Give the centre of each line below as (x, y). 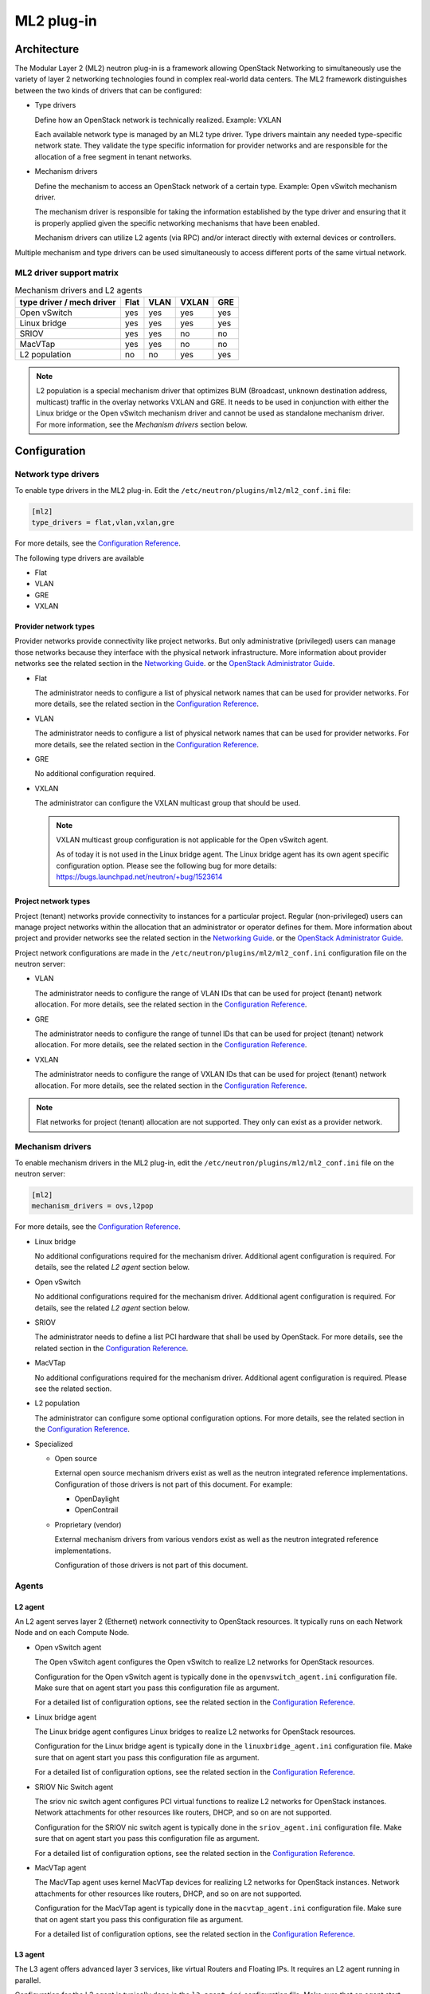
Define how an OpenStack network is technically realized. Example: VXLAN (158, 120)
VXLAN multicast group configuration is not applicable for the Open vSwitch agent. (192, 839)
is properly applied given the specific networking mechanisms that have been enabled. (177, 223)
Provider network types (55, 627)
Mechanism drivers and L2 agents (78, 290)
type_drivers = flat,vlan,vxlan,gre (103, 523)
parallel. (28, 1980)
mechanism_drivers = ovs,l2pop (93, 1206)
